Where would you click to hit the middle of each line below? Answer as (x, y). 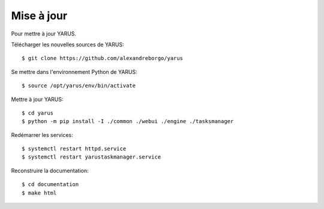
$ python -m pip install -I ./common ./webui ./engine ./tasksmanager (128, 121)
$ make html (39, 193)
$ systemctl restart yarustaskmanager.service (91, 157)
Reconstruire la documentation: (50, 171)
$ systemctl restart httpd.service (74, 149)
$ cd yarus (38, 113)
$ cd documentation (50, 184)
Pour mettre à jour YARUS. (44, 34)
